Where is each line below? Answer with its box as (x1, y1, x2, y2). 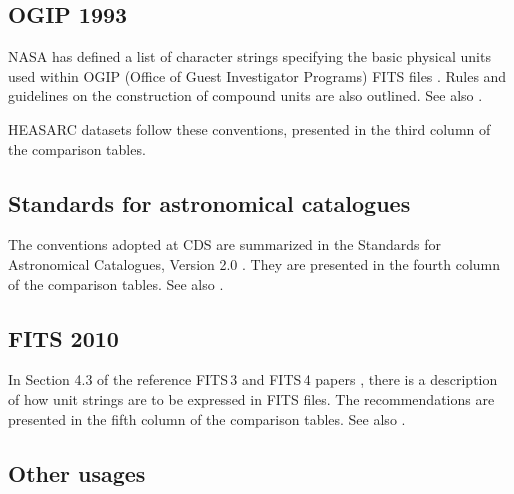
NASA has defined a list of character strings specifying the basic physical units (8, 46, 491, 67)
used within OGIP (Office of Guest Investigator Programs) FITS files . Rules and (8, 65, 507, 86)
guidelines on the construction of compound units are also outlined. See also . (8, 85, 483, 106)
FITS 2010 (8, 322, 119, 353)
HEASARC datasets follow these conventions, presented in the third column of (8, 118, 491, 139)
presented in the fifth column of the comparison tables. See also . (8, 408, 406, 429)
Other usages (8, 457, 146, 488)
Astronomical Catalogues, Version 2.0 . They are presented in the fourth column (8, 253, 501, 274)
